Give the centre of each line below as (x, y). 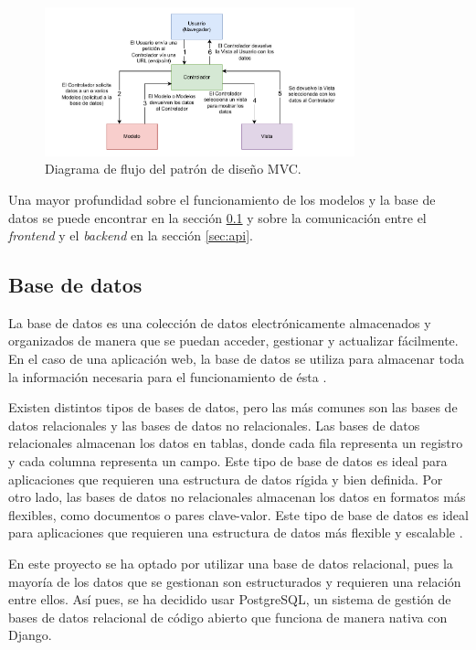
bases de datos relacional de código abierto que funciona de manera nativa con (228, 617)
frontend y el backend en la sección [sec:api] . (131, 235)
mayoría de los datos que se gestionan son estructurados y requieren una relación (235, 581)
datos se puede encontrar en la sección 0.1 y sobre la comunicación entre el (217, 217)
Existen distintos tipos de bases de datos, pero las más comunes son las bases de (233, 407)
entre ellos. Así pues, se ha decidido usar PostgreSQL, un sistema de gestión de (230, 599)
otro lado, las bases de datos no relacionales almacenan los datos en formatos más (237, 497)
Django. (30, 635)
